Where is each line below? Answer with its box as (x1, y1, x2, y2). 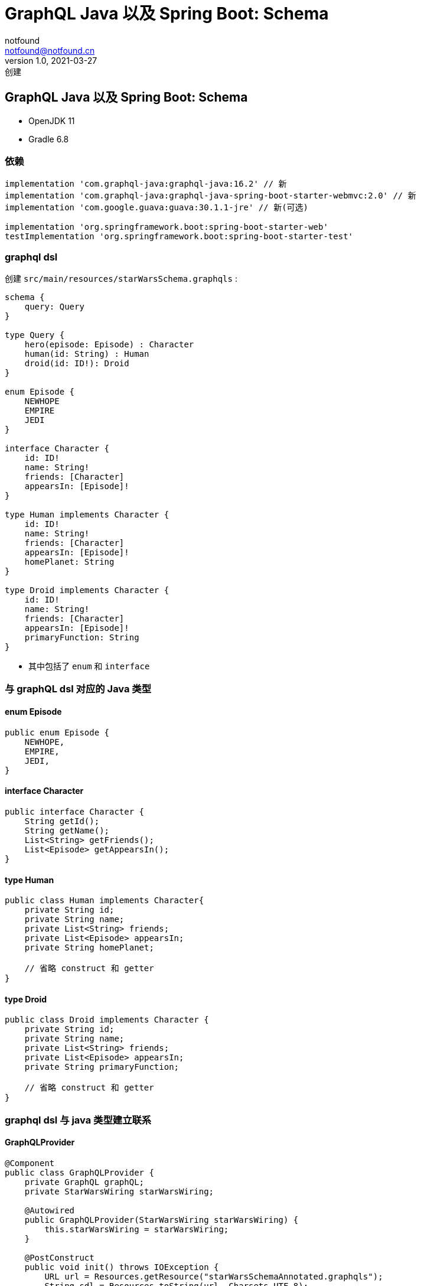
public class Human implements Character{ (5, 896, 204, 906)
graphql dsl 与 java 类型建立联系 (5, 1114, 152, 1126)
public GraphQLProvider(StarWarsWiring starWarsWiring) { (24, 1215, 299, 1225)
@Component (5, 1158, 55, 1168)
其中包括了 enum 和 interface (28, 661, 150, 672)
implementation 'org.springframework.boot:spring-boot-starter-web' (5, 222, 328, 232)
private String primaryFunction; (24, 1062, 180, 1072)
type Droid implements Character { (5, 585, 169, 595)
